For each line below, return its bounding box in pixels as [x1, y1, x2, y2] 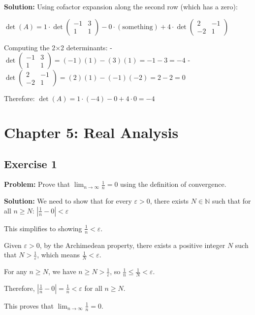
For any [4, 266, 27, 277]
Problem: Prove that [4, 179, 70, 189]
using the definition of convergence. [120, 179, 226, 189]
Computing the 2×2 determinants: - [4, 42, 112, 52]
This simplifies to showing [4, 223, 82, 233]
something [122, 23, 153, 31]
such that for [212, 196, 251, 206]
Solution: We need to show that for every [4, 196, 132, 206]
